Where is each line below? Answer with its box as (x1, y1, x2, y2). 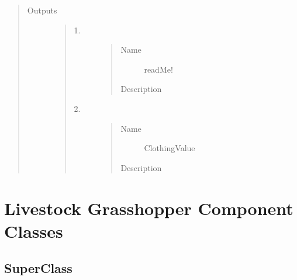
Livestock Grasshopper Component (4, 196, 293, 220)
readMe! (144, 63, 173, 75)
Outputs (27, 4, 57, 16)
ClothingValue (144, 142, 195, 154)
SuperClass (4, 259, 72, 277)
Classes (4, 218, 63, 243)
